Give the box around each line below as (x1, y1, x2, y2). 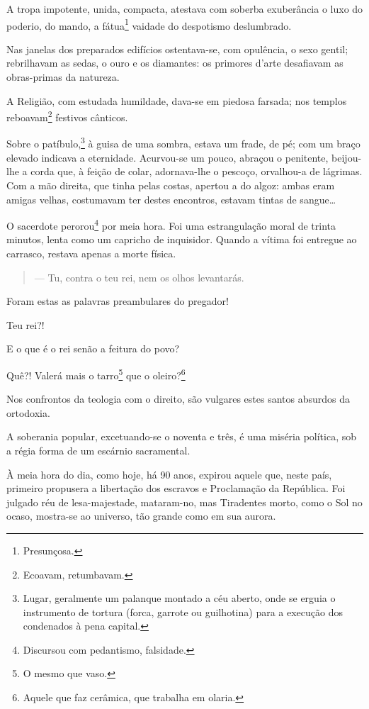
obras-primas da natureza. (6, 69, 120, 84)
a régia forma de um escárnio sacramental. (6, 442, 191, 457)
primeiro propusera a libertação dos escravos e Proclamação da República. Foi (6, 481, 346, 496)
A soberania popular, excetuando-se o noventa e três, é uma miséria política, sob (6, 429, 357, 444)
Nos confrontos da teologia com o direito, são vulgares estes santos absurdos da (6, 391, 351, 406)
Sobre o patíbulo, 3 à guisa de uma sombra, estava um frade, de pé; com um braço (6, 134, 361, 151)
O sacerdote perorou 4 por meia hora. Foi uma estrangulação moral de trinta (6, 216, 336, 233)
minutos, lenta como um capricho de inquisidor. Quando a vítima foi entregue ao (6, 232, 357, 247)
